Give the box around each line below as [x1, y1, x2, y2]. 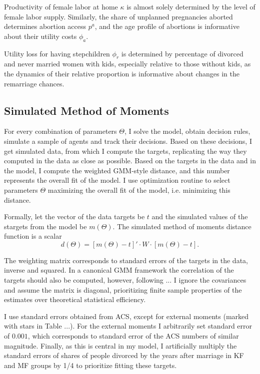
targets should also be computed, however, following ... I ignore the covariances [4, 275, 246, 285]
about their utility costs [4, 30, 77, 41]
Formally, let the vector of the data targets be [4, 211, 145, 222]
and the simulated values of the [151, 211, 248, 222]
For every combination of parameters [4, 126, 117, 136]
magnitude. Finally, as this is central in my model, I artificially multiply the [4, 340, 237, 351]
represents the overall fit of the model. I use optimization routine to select [4, 175, 230, 185]
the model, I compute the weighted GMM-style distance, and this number [4, 165, 230, 175]
